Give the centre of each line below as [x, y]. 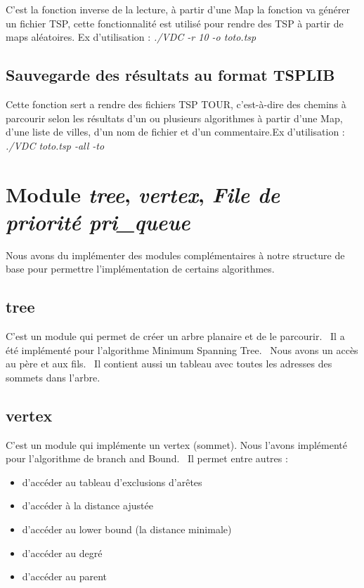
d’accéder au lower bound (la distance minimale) [127, 529]
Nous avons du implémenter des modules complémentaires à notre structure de [175, 255]
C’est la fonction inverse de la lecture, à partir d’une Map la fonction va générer [178, 9]
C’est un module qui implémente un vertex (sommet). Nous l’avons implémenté [177, 444]
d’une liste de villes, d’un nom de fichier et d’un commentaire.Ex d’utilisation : [175, 132]
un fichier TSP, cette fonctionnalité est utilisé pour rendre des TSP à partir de [175, 23]
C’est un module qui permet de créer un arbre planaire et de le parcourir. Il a [175, 336]
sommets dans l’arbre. [53, 377]
